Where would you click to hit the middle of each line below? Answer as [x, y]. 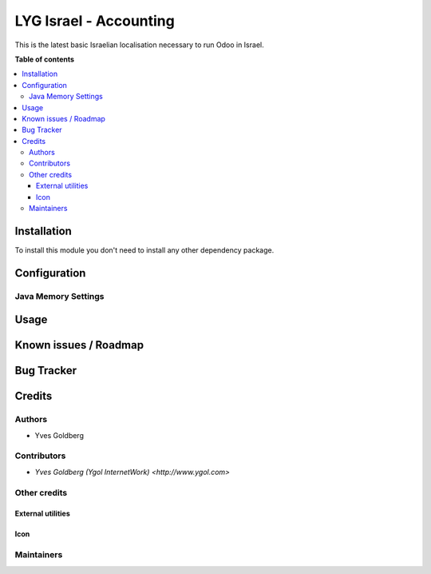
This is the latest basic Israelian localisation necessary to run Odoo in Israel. [139, 45]
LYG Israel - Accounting [95, 21]
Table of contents [45, 59]
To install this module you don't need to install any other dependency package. [144, 250]
